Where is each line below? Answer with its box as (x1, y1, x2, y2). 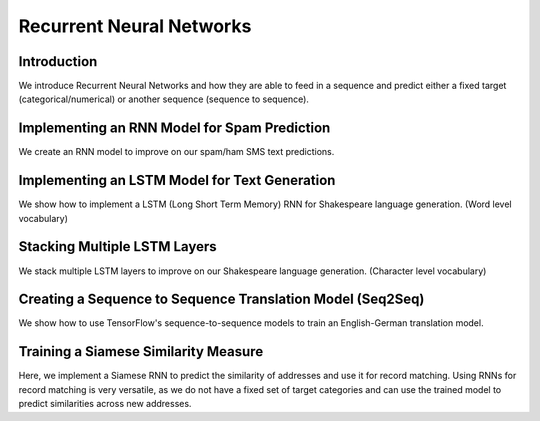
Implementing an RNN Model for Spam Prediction (18, 120, 331, 137)
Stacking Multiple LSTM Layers (18, 238, 217, 255)
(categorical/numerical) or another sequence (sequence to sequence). (18, 93, 310, 105)
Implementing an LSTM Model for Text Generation (18, 172, 336, 189)
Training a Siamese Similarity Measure (18, 343, 264, 360)
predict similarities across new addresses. (18, 398, 192, 410)
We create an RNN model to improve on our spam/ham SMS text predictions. (18, 146, 335, 158)
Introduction (18, 53, 98, 70)
